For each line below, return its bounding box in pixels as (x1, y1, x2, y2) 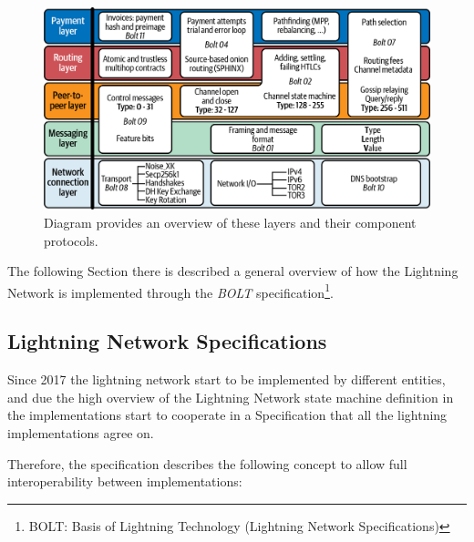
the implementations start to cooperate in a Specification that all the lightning (7, 405, 448, 424)
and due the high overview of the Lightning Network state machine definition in (7, 387, 454, 406)
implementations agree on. (7, 423, 154, 442)
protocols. (44, 230, 98, 250)
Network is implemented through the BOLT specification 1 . (7, 280, 334, 302)
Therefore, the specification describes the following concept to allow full (7, 454, 407, 473)
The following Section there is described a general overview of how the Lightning (7, 261, 459, 281)
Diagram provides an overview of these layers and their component (44, 212, 417, 231)
